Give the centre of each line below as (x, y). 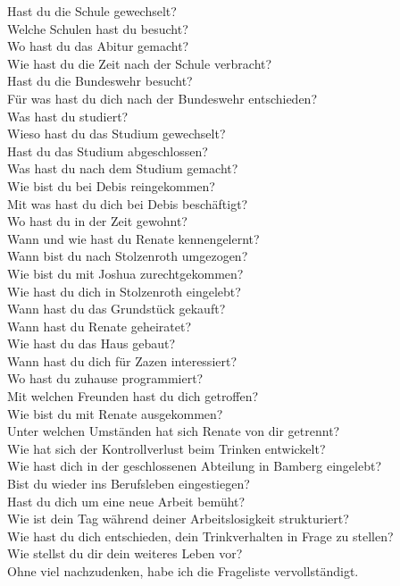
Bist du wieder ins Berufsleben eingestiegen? (129, 484)
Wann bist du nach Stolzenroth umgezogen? (128, 256)
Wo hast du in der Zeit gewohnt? (97, 221)
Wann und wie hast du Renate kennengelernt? (133, 238)
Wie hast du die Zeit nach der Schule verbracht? (140, 63)
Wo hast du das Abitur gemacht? (98, 46)
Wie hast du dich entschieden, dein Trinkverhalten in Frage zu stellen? (200, 536)
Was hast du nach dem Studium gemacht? (123, 168)
